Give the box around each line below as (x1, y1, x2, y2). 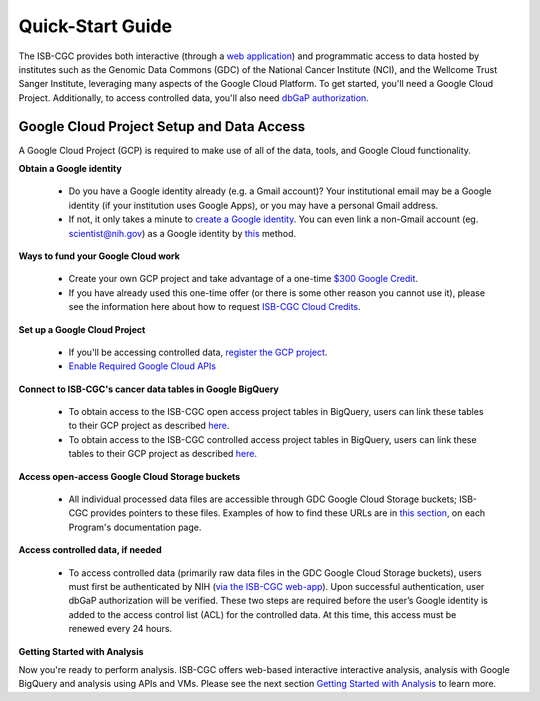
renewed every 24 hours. (68, 623, 173, 635)
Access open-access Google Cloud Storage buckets (18, 470, 241, 482)
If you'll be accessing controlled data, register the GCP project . (68, 346, 328, 358)
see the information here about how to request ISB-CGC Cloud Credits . (68, 301, 361, 313)
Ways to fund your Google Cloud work (18, 250, 180, 262)
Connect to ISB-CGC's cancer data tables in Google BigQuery (18, 383, 280, 395)
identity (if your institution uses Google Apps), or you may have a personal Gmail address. (68, 199, 439, 211)
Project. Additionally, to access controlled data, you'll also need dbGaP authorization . (18, 91, 369, 104)
